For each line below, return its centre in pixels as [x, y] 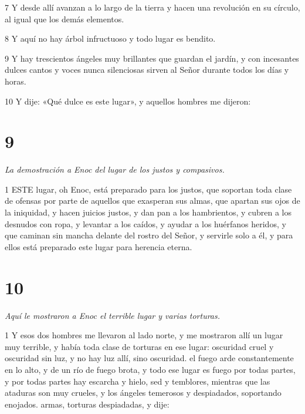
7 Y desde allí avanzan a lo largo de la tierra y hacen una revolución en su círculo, [152, 7]
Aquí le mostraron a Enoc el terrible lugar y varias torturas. [113, 315]
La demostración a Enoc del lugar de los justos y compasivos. [115, 169]
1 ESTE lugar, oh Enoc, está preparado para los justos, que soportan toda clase [148, 189]
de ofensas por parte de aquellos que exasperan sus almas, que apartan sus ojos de [152, 201]
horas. [16, 81]
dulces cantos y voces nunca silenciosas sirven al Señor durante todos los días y [147, 70]
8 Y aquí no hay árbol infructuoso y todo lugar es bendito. [110, 38]
